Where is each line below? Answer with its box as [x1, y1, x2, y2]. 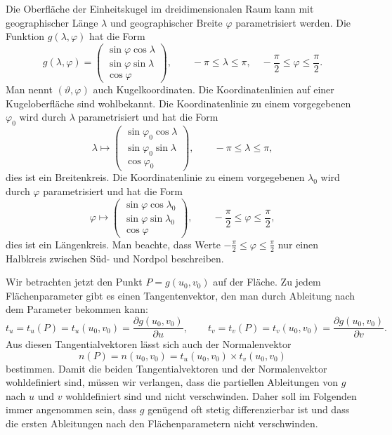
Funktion [6, 29, 45, 43]
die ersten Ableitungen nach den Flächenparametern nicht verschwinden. [6, 416, 318, 431]
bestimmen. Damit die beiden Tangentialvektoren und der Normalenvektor [6, 361, 327, 375]
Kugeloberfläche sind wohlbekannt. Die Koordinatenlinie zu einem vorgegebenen [6, 95, 351, 110]
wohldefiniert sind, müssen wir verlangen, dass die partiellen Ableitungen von [6, 375, 339, 389]
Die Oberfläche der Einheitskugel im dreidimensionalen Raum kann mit [6, 1, 314, 15]
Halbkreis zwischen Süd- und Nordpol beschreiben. [6, 250, 224, 265]
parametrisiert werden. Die [235, 15, 351, 29]
